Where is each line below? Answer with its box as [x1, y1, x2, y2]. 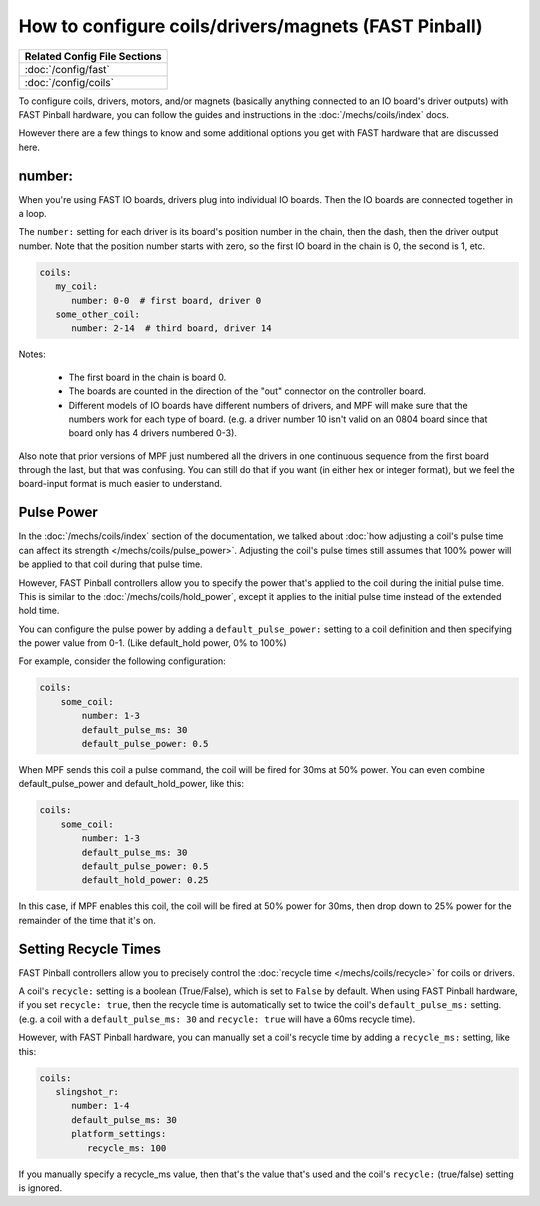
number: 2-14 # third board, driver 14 [71, 323, 272, 334]
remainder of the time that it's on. [18, 914, 157, 926]
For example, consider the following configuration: [18, 655, 227, 667]
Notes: [18, 348, 46, 360]
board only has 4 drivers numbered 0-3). [68, 427, 237, 439]
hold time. [18, 605, 60, 617]
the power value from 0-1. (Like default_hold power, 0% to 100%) [18, 637, 287, 649]
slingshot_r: [55, 1086, 120, 1097]
